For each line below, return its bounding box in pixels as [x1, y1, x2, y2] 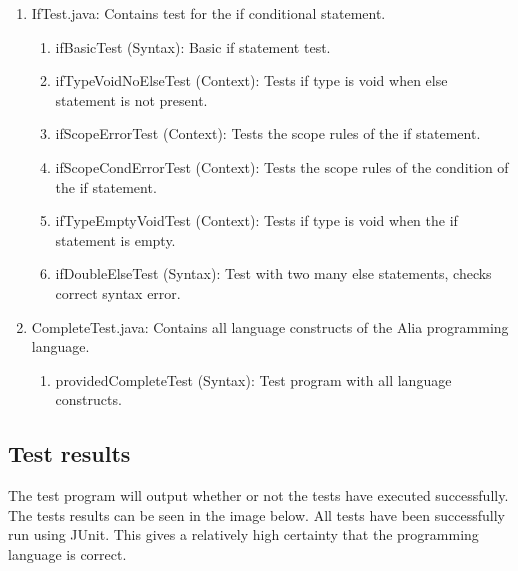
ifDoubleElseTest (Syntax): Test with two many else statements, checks [55, 263, 492, 284]
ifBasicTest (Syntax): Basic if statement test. [55, 36, 331, 57]
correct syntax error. [55, 282, 181, 303]
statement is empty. [55, 229, 176, 250]
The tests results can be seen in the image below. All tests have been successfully [8, 504, 505, 525]
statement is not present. [55, 89, 208, 110]
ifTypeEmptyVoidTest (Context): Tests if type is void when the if [55, 210, 458, 231]
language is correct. [8, 543, 127, 564]
